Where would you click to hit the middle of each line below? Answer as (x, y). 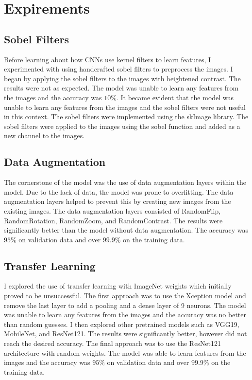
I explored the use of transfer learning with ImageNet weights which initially (118, 286)
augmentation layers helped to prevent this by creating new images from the (118, 201)
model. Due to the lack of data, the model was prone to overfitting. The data (119, 191)
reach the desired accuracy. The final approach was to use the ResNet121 (113, 343)
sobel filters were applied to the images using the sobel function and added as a (122, 126)
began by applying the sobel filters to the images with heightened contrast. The (122, 78)
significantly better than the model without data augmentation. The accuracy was (126, 230)
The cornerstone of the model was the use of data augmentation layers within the (125, 182)
